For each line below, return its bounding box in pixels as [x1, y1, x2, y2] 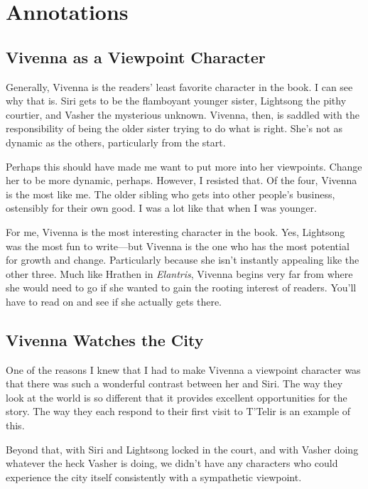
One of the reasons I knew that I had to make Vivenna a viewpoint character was [6, 362, 361, 377]
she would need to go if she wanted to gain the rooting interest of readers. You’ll [6, 280, 357, 295]
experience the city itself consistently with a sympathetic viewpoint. [6, 469, 302, 484]
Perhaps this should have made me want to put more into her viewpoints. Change [6, 158, 362, 173]
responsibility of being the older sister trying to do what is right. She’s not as [6, 121, 343, 136]
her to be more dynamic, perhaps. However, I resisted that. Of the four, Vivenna [6, 173, 357, 188]
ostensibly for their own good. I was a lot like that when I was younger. [6, 200, 317, 215]
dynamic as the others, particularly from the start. [6, 134, 226, 149]
